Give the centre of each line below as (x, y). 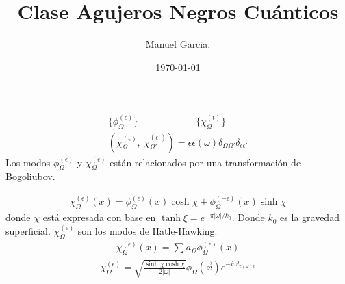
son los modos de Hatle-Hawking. (148, 230)
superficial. (28, 230)
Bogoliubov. (30, 176)
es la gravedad (310, 217)
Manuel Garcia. (178, 44)
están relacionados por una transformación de (205, 162)
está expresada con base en (99, 217)
